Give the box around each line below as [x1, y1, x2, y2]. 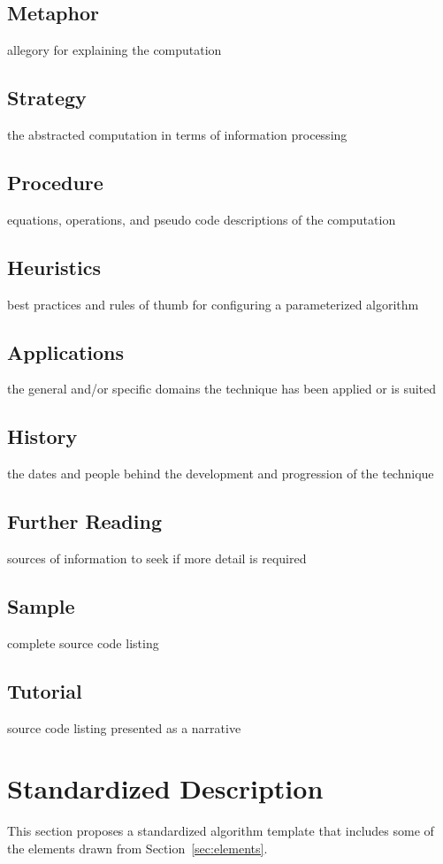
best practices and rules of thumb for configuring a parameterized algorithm [7, 294, 419, 313]
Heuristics [7, 253, 101, 280]
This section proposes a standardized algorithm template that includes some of [7, 822, 434, 840]
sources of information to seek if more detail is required [7, 548, 307, 567]
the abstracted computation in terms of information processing [7, 126, 348, 143]
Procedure [7, 168, 103, 195]
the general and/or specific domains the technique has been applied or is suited [7, 379, 437, 398]
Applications [7, 338, 125, 365]
